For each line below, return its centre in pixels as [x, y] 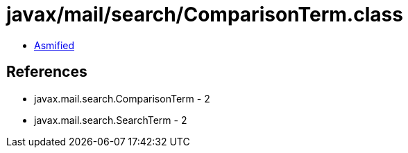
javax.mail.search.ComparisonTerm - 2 [122, 98]
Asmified [54, 45]
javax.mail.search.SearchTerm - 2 [111, 120]
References [47, 72]
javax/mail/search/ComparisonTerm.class [205, 15]
